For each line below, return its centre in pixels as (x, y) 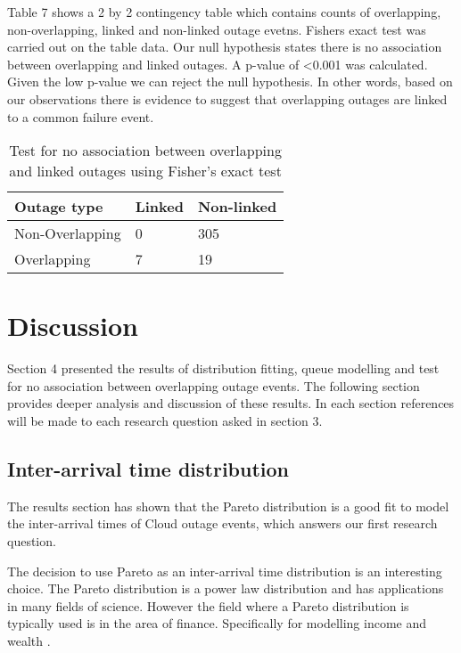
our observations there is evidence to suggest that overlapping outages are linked (227, 98)
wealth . (29, 641)
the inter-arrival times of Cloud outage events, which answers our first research (222, 523)
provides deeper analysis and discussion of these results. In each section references (231, 403)
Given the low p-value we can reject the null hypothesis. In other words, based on (230, 82)
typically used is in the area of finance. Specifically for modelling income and (217, 623)
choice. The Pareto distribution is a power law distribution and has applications (226, 588)
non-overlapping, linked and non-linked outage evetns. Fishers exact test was (217, 29)
